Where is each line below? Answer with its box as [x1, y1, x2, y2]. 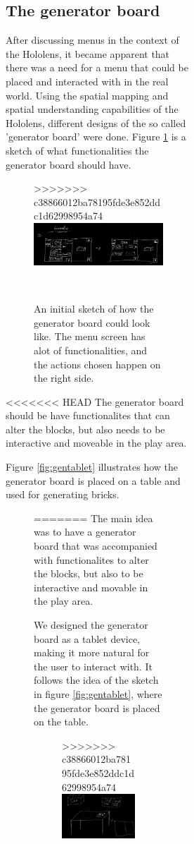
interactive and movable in [34, 579, 148, 594]
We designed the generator [34, 617, 148, 632]
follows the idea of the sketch [34, 673, 159, 687]
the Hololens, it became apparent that [6, 46, 170, 61]
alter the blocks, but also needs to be [6, 421, 165, 436]
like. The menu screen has [34, 329, 145, 344]
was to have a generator [34, 524, 136, 539]
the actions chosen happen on [34, 356, 161, 371]
